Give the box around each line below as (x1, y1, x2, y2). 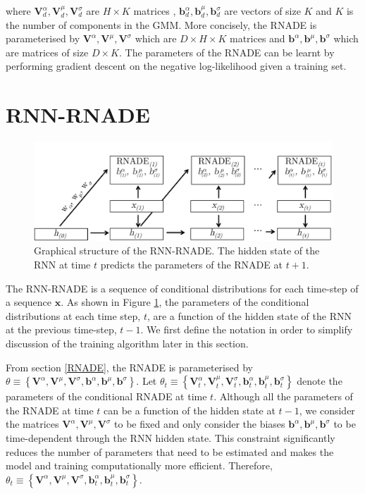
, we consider (299, 402, 355, 417)
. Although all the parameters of (214, 389, 353, 404)
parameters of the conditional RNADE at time (6, 389, 207, 404)
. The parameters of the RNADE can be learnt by (118, 44, 335, 59)
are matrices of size (6, 44, 89, 59)
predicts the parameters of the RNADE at (100, 257, 283, 272)
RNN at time (34, 257, 91, 272)
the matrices (6, 416, 59, 431)
